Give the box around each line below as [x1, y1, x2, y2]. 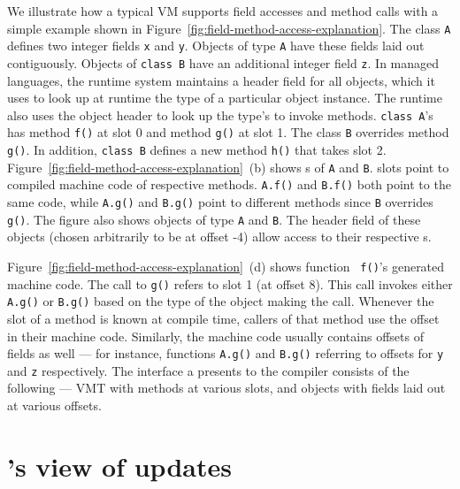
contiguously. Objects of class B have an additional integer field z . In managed [7, 53, 440, 72]
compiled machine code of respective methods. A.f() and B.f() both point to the [7, 175, 451, 194]
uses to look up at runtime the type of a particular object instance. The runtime [7, 88, 442, 107]
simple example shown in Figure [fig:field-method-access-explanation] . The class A [7, 19, 451, 37]
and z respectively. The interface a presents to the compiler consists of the [7, 361, 410, 379]
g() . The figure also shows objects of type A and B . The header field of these [7, 210, 421, 228]
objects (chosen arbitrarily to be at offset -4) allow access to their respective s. [7, 227, 432, 246]
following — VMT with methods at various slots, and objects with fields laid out [7, 378, 446, 397]
